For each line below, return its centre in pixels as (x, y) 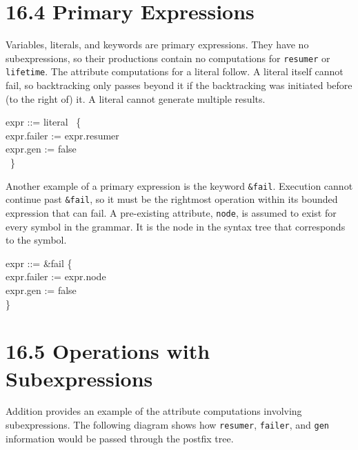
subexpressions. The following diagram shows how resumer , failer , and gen (168, 425)
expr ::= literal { (43, 122)
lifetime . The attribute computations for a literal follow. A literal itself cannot (175, 71)
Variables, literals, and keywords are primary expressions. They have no (157, 45)
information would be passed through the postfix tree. (120, 438)
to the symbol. (36, 240)
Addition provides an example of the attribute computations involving (154, 411)
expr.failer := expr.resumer (62, 135)
